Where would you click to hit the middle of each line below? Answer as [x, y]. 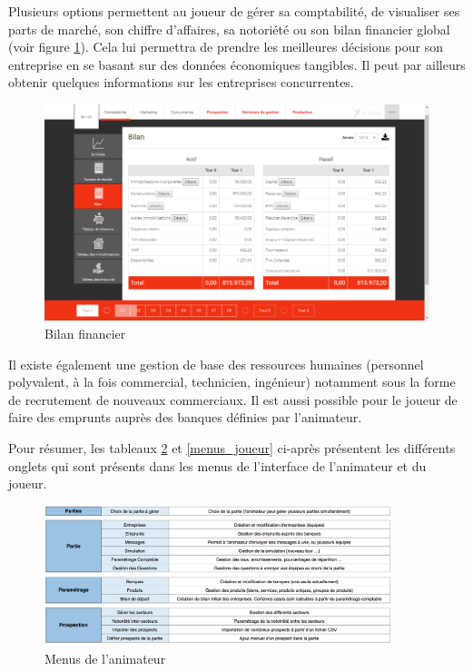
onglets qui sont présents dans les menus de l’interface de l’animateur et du [217, 465]
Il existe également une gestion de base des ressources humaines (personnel [216, 364]
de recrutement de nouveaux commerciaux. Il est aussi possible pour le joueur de [233, 399]
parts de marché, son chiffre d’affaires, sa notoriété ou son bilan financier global [229, 29]
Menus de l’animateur [105, 658]
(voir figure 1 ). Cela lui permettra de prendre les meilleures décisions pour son [226, 47]
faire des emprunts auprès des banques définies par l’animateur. [185, 417]
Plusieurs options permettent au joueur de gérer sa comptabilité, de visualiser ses [234, 11]
